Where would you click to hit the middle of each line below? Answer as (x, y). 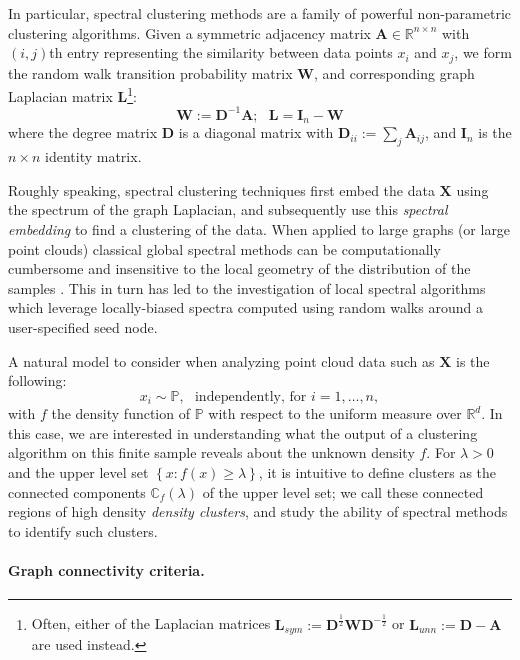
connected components (77, 491)
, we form (483, 52)
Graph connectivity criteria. (106, 569)
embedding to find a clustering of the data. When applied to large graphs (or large (259, 229)
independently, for (250, 396)
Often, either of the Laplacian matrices (151, 623)
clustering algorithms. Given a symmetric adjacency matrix (189, 32)
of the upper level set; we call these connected (343, 491)
